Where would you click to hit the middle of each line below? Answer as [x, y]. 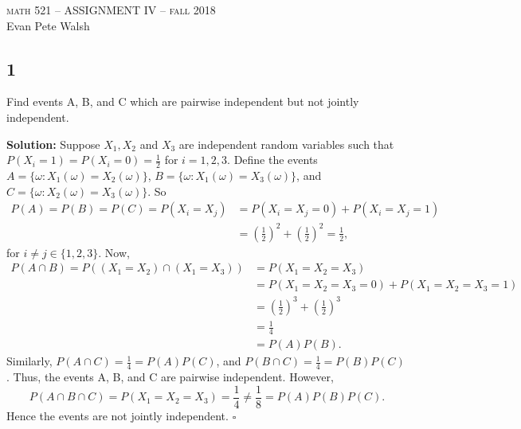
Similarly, [29, 361]
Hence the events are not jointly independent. [118, 415]
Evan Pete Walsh [48, 25]
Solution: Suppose [53, 144]
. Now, [114, 252]
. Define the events [272, 160]
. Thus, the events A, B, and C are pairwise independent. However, [170, 377]
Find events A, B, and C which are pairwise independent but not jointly [183, 101]
